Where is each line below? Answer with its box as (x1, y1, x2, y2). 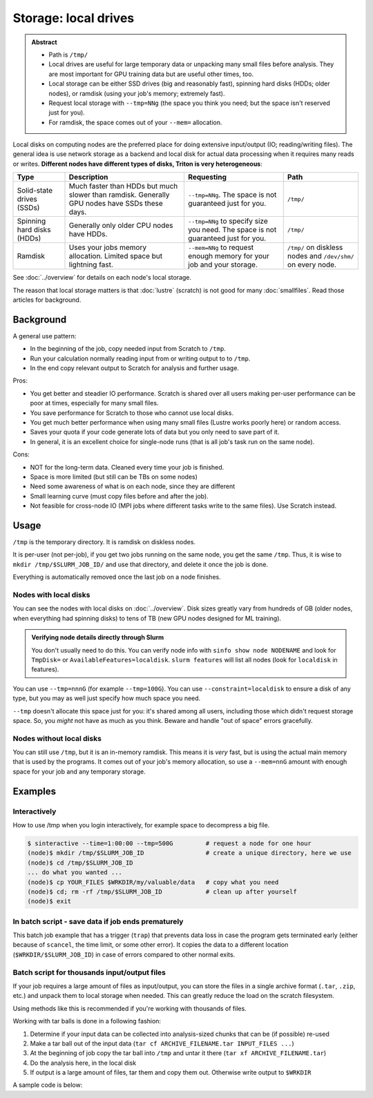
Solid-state (17, 186, 53, 195)
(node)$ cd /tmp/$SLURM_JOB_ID (27, 858, 134, 867)
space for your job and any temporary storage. (12, 767, 146, 776)
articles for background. (12, 296, 82, 304)
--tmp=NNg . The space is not (187, 190, 277, 200)
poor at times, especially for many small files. (30, 399, 159, 407)
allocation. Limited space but (68, 251, 163, 261)
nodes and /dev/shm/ (287, 251, 355, 261)
